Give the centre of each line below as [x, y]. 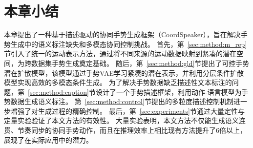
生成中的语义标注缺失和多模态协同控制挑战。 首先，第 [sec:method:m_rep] [129, 44]
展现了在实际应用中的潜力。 [48, 139]
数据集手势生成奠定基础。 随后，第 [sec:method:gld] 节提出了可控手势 [140, 63]
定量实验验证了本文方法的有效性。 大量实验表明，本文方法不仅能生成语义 [121, 120]
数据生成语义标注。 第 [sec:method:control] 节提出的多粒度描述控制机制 [122, 101]
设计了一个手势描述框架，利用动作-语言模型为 [169, 92]
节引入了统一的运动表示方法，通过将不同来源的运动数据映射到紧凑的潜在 [120, 53]
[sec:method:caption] [58, 92]
